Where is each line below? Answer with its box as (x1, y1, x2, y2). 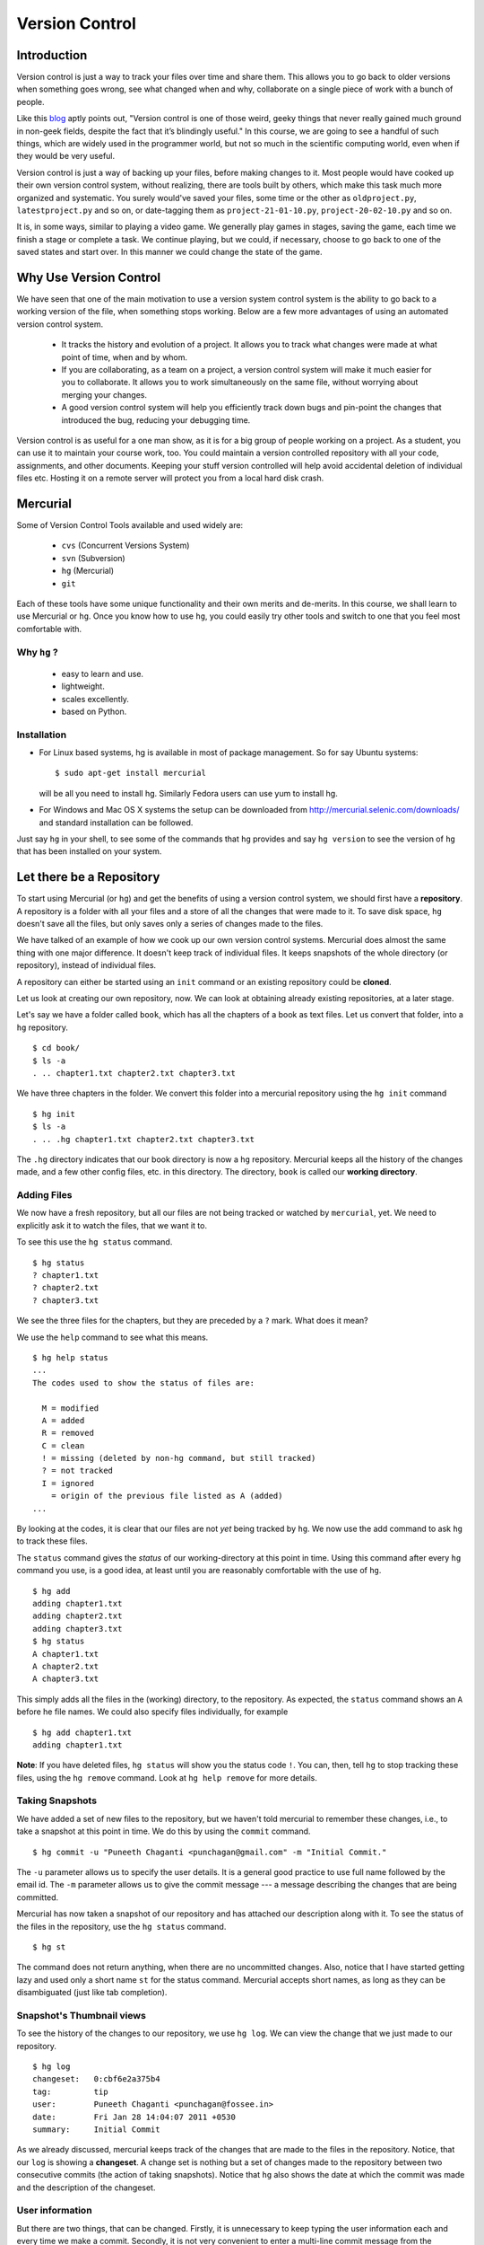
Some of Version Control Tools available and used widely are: (16, 520, 244, 531)
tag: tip (32, 2086, 108, 2097)
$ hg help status (32, 1352, 108, 1362)
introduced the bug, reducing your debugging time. (61, 414, 251, 426)
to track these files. (16, 1536, 89, 1546)
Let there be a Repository (16, 869, 160, 885)
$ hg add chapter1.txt (32, 1727, 133, 1738)
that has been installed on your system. (16, 846, 162, 857)
